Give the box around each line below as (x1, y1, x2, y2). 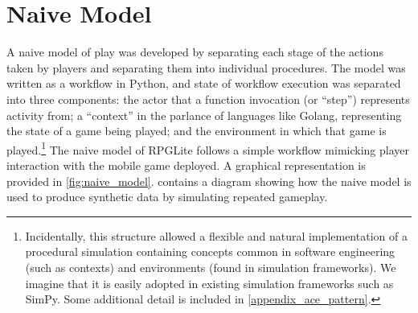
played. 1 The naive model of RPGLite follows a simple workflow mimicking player (6, 138, 410, 158)
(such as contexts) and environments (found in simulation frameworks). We (25, 258, 396, 275)
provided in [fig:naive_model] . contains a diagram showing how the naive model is (6, 172, 412, 189)
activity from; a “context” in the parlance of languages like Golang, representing (6, 106, 402, 123)
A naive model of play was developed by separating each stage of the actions (6, 43, 383, 60)
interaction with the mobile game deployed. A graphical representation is (6, 156, 366, 173)
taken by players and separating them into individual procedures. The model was (6, 59, 406, 76)
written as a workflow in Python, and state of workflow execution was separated (6, 75, 401, 92)
